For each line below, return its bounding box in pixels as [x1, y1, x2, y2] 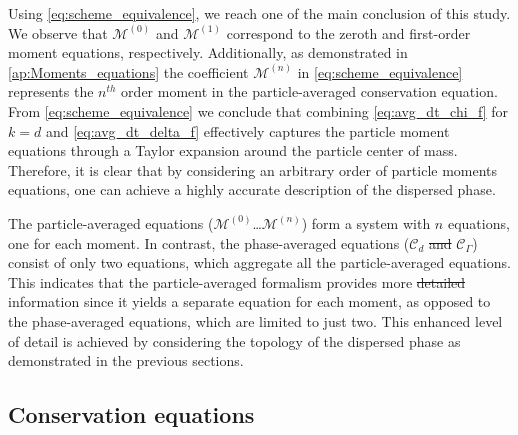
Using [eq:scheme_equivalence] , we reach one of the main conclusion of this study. [8, 3, 511, 23]
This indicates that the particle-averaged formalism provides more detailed [8, 271, 466, 292]
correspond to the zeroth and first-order [226, 22, 471, 43]
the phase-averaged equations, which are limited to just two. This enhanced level [8, 310, 503, 331]
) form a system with [301, 212, 431, 233]
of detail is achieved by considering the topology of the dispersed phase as [8, 330, 461, 351]
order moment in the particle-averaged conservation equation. [121, 81, 498, 102]
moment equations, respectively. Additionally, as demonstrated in [8, 42, 408, 63]
